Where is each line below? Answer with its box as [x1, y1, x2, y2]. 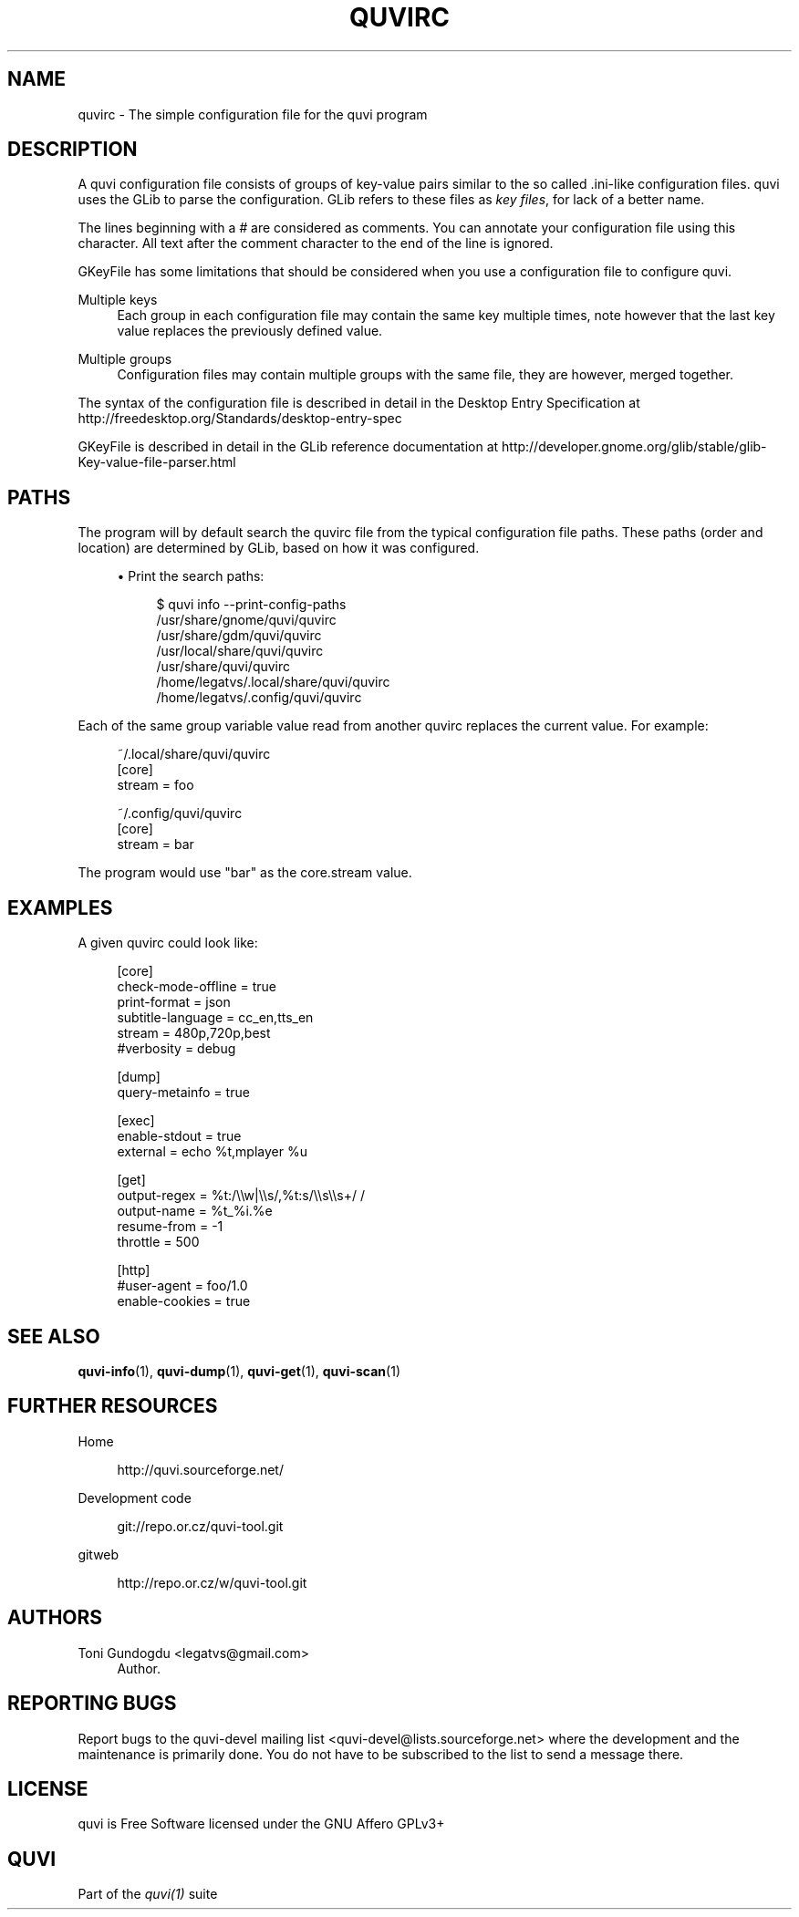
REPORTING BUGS [7, 1692, 177, 1715]
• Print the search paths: [117, 568, 265, 585]
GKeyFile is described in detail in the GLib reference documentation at [78, 439, 499, 455]
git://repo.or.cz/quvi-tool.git [117, 1518, 284, 1534]
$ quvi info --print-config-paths [156, 596, 347, 613]
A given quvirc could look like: [78, 935, 258, 951]
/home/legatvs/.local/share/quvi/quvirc [156, 674, 390, 690]
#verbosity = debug [117, 1041, 236, 1057]
